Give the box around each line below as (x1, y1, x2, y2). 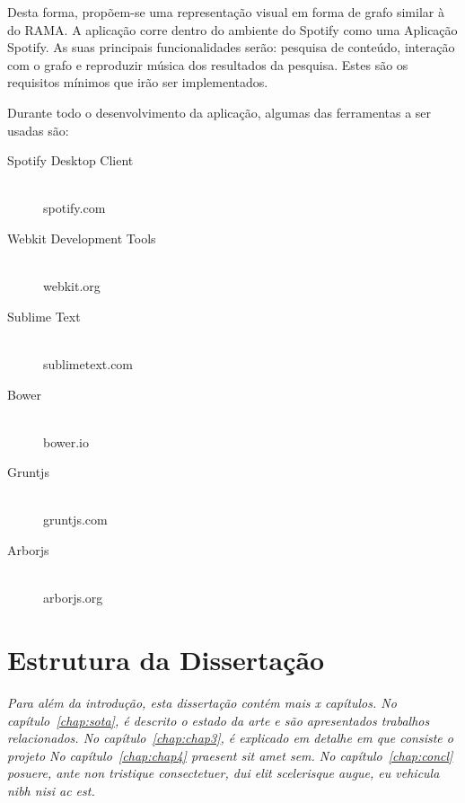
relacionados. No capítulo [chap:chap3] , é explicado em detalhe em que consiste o (7, 728, 453, 747)
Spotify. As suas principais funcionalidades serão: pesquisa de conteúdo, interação (7, 38, 455, 57)
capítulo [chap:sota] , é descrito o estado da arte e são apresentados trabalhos (7, 710, 430, 729)
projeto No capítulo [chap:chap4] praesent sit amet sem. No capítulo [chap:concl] (7, 746, 453, 764)
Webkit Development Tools (7, 228, 156, 247)
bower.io (43, 432, 89, 451)
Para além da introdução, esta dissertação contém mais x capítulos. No (7, 693, 397, 711)
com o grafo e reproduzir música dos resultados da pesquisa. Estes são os (7, 55, 408, 74)
